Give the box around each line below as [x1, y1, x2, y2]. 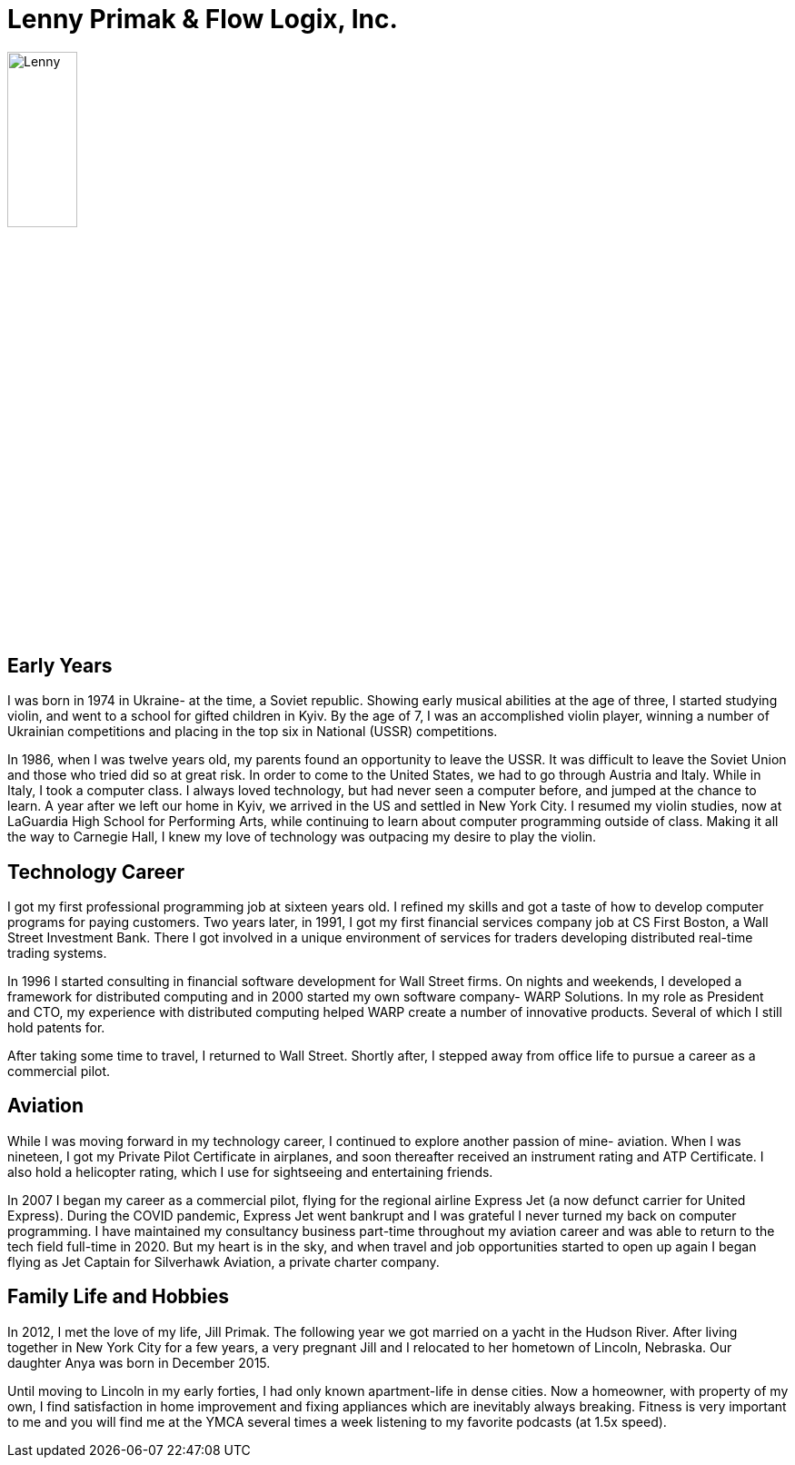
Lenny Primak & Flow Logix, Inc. [7, 4, 398, 35]
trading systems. [7, 945, 107, 962]
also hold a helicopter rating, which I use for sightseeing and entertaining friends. [7, 1163, 493, 1180]
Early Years [7, 653, 113, 677]
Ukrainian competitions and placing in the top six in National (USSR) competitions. [7, 723, 498, 740]
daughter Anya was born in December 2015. [7, 1354, 271, 1370]
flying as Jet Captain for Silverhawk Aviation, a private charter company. [7, 1253, 440, 1270]
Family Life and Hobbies [7, 1285, 229, 1309]
